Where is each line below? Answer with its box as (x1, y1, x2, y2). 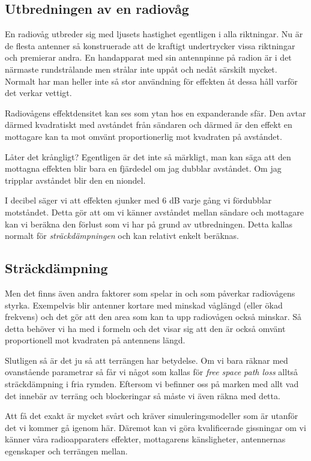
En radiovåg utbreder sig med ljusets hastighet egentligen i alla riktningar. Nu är (5, 28, 303, 40)
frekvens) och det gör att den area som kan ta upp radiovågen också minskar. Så (5, 310, 301, 323)
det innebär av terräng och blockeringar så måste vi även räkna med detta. (5, 389, 280, 402)
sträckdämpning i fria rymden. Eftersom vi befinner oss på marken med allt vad (5, 378, 299, 390)
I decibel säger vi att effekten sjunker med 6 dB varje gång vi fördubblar (5, 194, 272, 206)
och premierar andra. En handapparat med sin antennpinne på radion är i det (5, 51, 292, 64)
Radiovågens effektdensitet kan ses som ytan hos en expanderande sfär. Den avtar (5, 106, 306, 119)
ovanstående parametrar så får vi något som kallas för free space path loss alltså (5, 366, 298, 378)
